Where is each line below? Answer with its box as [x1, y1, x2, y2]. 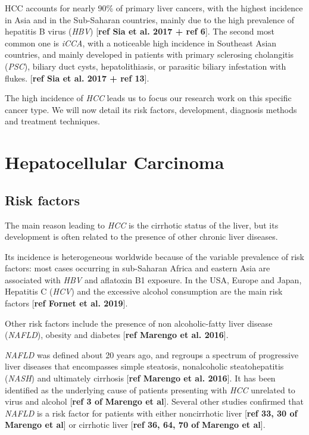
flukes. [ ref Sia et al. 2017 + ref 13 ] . [5, 71, 149, 84]
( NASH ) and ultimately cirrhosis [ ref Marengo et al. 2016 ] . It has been [5, 372, 276, 384]
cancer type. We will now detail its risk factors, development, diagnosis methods [5, 103, 297, 115]
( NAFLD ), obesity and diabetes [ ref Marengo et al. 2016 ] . [5, 328, 229, 341]
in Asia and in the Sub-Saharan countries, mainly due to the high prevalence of [5, 13, 295, 26]
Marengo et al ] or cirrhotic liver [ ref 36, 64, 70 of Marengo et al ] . [5, 418, 266, 431]
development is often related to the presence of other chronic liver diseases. [5, 230, 278, 243]
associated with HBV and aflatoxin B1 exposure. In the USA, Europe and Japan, [5, 273, 302, 286]
